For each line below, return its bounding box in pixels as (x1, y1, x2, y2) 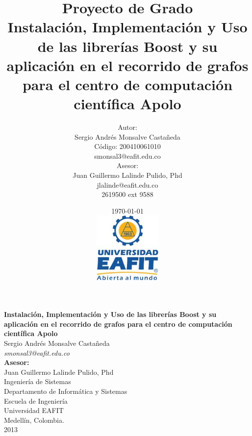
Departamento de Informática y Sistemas (4, 386, 127, 396)
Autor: (118, 122, 137, 132)
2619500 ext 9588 (101, 189, 153, 199)
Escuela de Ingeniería (4, 395, 68, 406)
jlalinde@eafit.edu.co (97, 179, 158, 190)
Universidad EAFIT (4, 405, 64, 415)
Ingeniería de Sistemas (4, 376, 71, 387)
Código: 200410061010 (94, 141, 161, 151)
